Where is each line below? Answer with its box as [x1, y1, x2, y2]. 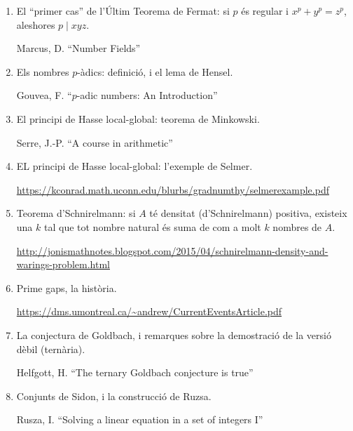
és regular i [241, 4, 289, 18]
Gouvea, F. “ [16, 88, 72, 102]
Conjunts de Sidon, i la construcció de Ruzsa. [16, 388, 212, 403]
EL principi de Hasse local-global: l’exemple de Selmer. [16, 159, 253, 173]
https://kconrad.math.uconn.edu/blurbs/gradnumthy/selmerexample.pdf [16, 182, 329, 197]
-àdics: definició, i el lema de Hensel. [77, 64, 233, 79]
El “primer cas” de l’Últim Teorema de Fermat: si [16, 4, 230, 18]
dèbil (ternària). [16, 341, 85, 356]
